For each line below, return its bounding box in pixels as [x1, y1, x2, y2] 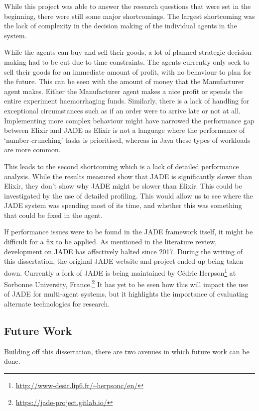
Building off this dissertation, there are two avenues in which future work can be [4, 346, 250, 356]
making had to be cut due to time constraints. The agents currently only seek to [4, 56, 250, 67]
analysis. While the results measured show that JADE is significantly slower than [4, 171, 252, 181]
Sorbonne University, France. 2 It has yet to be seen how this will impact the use [4, 278, 249, 289]
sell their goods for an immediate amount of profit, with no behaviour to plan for [4, 66, 252, 77]
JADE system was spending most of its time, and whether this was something [4, 200, 242, 210]
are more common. [4, 144, 61, 155]
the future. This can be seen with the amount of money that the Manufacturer [4, 76, 244, 87]
